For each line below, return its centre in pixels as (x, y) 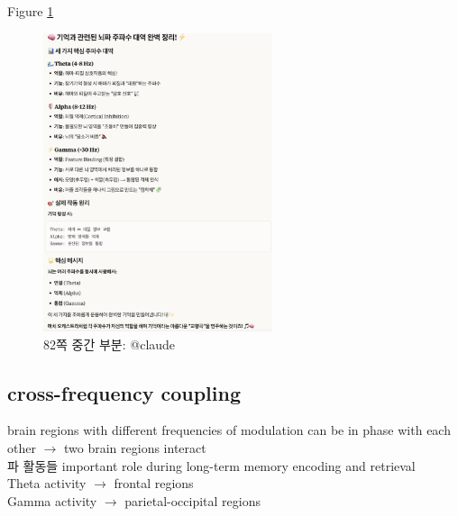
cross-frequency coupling (124, 392)
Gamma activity (52, 500)
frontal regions (154, 483)
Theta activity (47, 483)
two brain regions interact (135, 447)
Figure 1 (31, 11)
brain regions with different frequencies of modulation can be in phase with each (229, 430)
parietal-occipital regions (192, 500)
